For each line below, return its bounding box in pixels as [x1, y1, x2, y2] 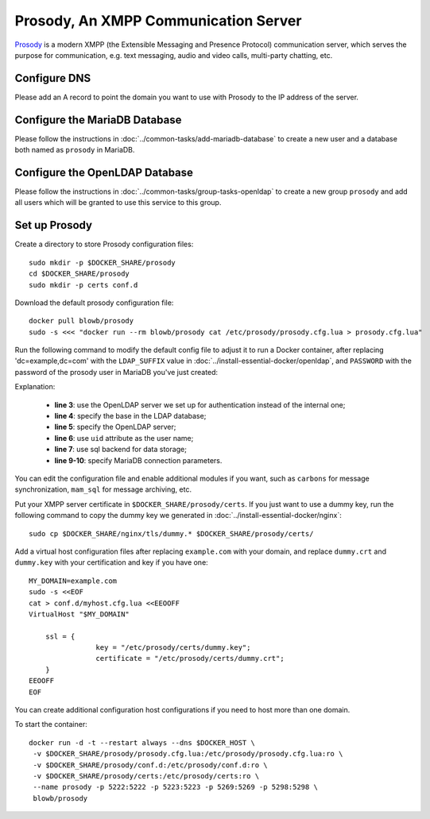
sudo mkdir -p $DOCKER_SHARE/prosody [29, 258, 176, 267]
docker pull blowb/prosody [29, 316, 134, 326]
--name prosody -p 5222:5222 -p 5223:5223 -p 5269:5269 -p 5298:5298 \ [33, 782, 318, 792]
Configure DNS [14, 71, 91, 85]
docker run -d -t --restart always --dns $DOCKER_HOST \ [29, 738, 256, 747]
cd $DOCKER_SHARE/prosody [29, 269, 130, 278]
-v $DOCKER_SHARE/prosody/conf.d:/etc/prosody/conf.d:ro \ [33, 760, 268, 770]
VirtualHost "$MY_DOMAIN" [29, 609, 130, 619]
